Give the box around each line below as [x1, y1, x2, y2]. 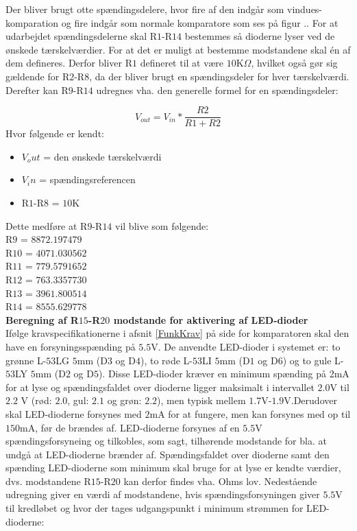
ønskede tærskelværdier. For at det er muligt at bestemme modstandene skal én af [5, 42, 351, 56]
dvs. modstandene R [5, 473, 91, 488]
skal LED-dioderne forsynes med [5, 406, 142, 421]
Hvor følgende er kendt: [5, 126, 104, 141]
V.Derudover [284, 393, 337, 408]
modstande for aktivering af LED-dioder [113, 312, 308, 327]
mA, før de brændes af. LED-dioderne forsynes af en [20, 420, 240, 434]
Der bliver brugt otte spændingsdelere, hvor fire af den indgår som [5, 2, 284, 16]
